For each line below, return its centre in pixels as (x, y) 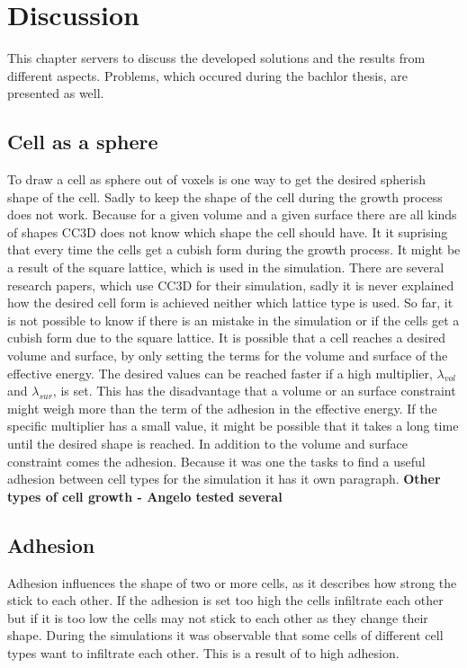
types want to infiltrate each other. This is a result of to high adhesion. (203, 652)
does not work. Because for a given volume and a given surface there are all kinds (232, 214)
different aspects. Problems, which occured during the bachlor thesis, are (207, 75)
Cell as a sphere (83, 142)
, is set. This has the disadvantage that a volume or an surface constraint (254, 391)
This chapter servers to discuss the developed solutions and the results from (216, 58)
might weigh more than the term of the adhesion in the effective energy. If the (222, 408)
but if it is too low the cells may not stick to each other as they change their (218, 617)
